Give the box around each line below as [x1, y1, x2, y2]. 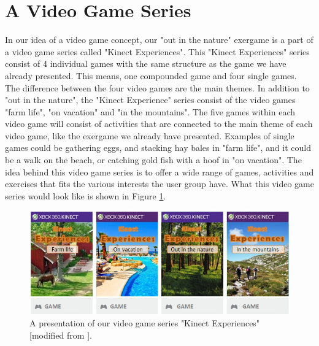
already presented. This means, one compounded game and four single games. [5, 69, 297, 82]
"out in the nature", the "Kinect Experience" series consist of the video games [5, 93, 296, 106]
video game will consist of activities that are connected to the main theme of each [5, 117, 313, 130]
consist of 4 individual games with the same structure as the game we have [5, 57, 286, 70]
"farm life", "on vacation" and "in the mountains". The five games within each [5, 105, 295, 118]
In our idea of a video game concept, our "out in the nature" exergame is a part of [5, 33, 313, 46]
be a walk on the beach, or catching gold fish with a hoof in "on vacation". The [5, 153, 302, 166]
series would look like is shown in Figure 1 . [5, 189, 166, 202]
